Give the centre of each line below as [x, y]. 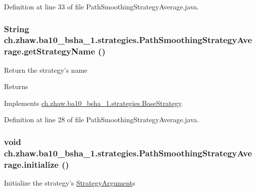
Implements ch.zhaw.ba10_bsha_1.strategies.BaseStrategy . [94, 103]
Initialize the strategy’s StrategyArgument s [70, 183]
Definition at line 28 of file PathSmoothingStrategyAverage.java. [101, 119]
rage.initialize [32, 164]
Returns [16, 86]
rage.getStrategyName [50, 51]
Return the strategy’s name [46, 70]
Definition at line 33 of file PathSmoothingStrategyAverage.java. [101, 6]
